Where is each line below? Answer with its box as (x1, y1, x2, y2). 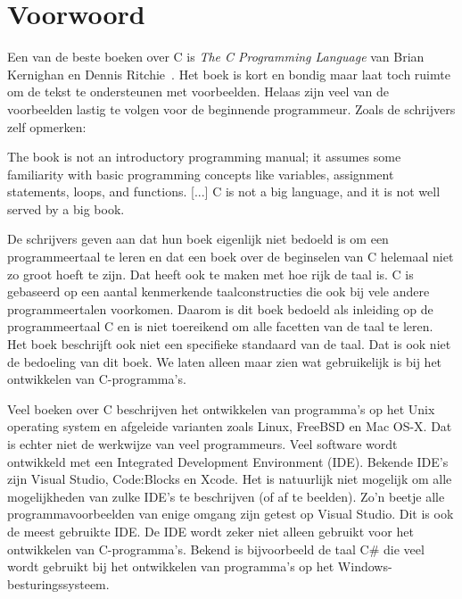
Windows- (337, 557, 392, 576)
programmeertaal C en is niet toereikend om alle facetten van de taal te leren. (7, 317, 433, 336)
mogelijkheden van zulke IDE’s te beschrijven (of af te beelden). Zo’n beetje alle (7, 487, 445, 505)
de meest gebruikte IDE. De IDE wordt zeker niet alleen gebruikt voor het (7, 521, 414, 540)
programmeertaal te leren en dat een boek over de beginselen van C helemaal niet (7, 247, 454, 266)
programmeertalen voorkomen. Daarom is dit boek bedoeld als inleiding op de (7, 299, 433, 318)
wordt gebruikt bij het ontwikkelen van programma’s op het (7, 557, 334, 576)
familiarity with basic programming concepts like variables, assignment (7, 164, 394, 183)
